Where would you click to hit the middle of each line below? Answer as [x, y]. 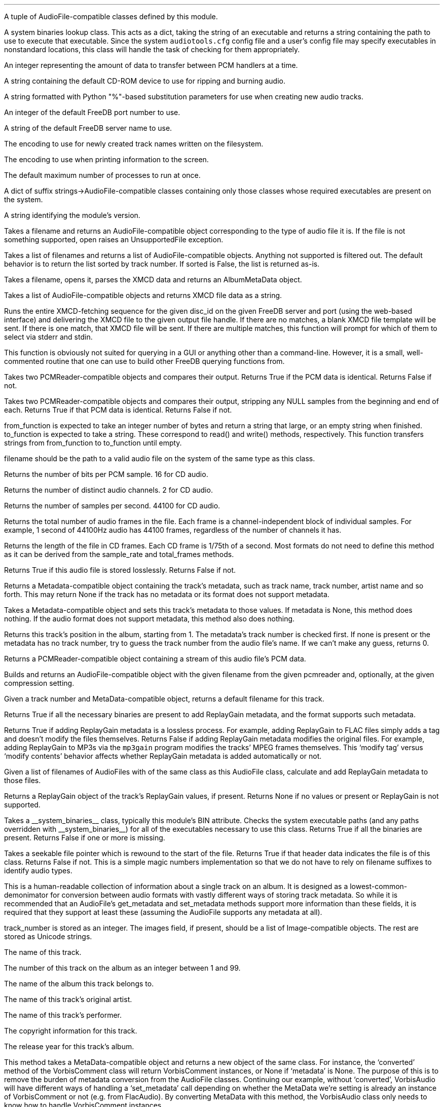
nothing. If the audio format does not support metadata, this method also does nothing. [150, 619]
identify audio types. [38, 871]
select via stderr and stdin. [48, 337]
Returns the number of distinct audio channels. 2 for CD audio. [108, 490]
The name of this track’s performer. [63, 1015]
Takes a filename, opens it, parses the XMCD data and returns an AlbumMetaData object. [153, 280]
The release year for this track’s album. [69, 1046]
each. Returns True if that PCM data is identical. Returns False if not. [118, 410]
